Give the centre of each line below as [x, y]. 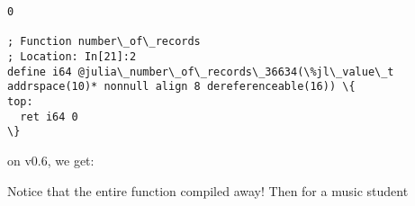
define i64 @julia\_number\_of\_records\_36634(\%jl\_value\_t [201, 72]
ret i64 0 [49, 116]
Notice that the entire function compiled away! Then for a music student [208, 190]
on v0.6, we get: [51, 160]
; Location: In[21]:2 [72, 56]
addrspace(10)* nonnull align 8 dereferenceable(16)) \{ [181, 87]
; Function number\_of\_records [104, 42]
